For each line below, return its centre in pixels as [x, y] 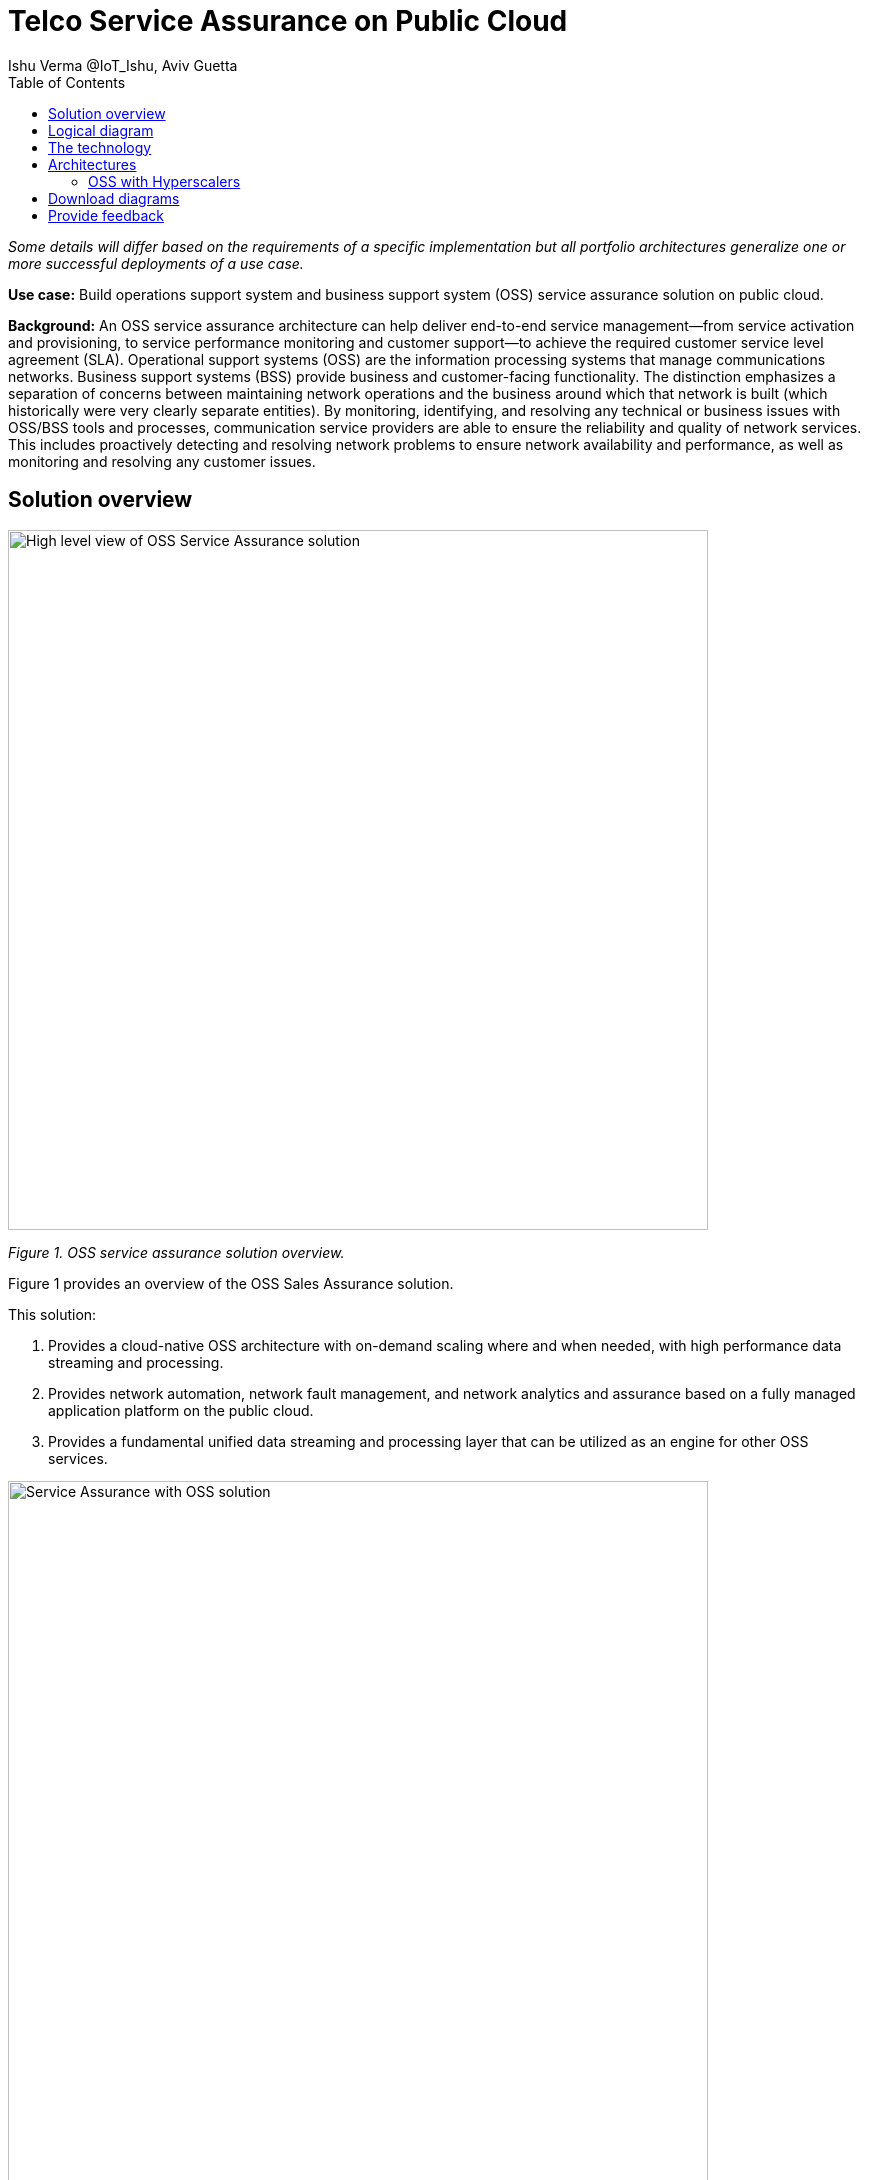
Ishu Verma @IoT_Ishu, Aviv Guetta [123, 65]
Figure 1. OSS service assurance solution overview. [176, 1252]
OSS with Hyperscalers [164, 181]
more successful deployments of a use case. [156, 263]
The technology [100, 147]
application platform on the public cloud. [181, 1410]
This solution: [52, 1314]
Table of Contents [67, 82]
